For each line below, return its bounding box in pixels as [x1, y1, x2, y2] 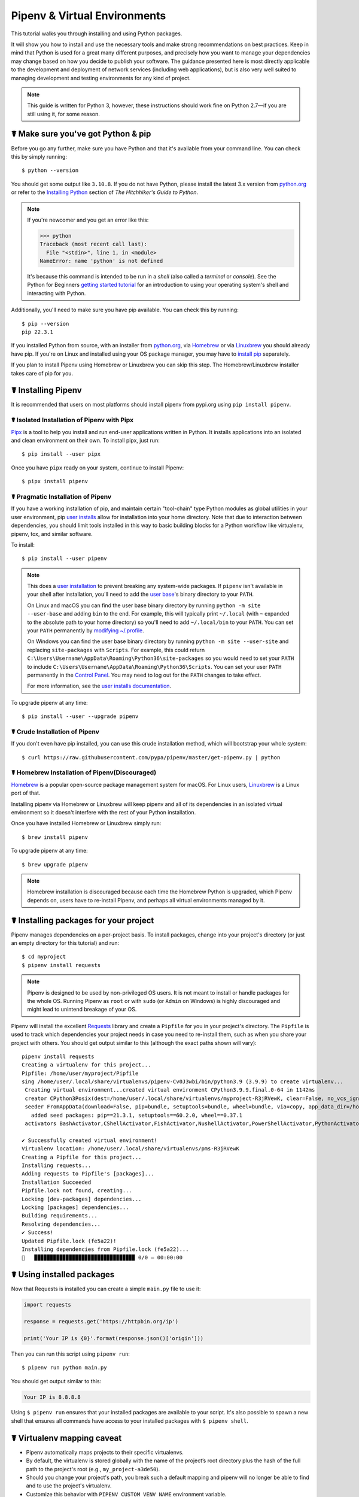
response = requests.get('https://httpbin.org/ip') [23, 1318, 179, 1325]
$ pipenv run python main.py [22, 1364, 107, 1371]
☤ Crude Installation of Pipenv [11, 728, 100, 736]
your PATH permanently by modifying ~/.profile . [27, 627, 144, 634]
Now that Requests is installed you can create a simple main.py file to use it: [11, 1285, 201, 1293]
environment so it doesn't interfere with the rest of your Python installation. [11, 808, 196, 816]
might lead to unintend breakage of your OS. [27, 1006, 137, 1013]
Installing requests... [22, 1162, 92, 1169]
